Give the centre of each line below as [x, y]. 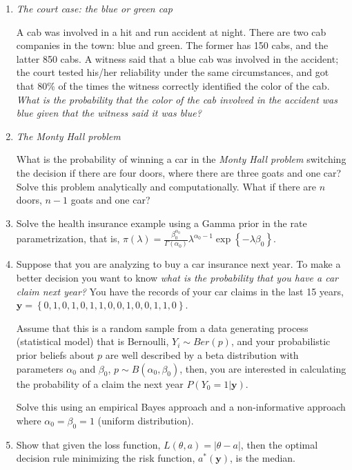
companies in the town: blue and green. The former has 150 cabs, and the [172, 45]
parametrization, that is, [68, 238]
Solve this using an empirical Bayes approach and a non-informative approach [181, 407]
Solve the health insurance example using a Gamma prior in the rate [162, 223]
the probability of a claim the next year [100, 383]
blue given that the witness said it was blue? [109, 113]
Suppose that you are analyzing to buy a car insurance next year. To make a [178, 264]
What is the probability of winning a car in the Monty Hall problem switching [181, 159]
